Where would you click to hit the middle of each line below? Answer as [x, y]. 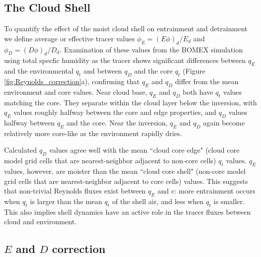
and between [103, 71]
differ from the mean [207, 81]
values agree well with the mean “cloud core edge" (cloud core [144, 150]
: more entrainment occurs [215, 191]
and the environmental [39, 71]
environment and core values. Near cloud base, [76, 91]
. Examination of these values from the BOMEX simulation [151, 49]
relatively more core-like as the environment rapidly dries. [93, 133]
